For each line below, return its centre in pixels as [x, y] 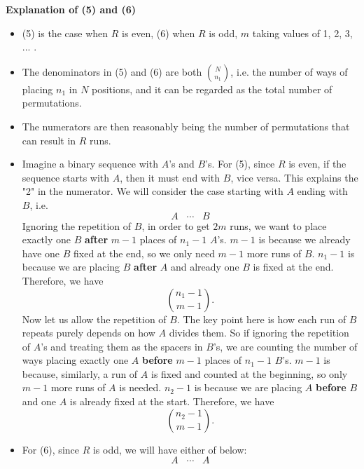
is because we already [304, 239]
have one [41, 253]
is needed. [140, 387]
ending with [322, 191]
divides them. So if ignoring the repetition [259, 333]
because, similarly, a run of [80, 373]
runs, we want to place [278, 225]
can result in [49, 140]
